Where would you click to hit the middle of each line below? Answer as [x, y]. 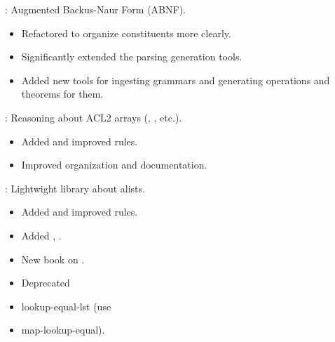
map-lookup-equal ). [63, 330]
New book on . [53, 259]
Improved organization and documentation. [114, 165]
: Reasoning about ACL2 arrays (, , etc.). [94, 117]
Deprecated [46, 283]
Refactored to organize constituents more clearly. [126, 33]
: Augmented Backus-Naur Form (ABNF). [95, 9]
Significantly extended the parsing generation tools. [132, 57]
